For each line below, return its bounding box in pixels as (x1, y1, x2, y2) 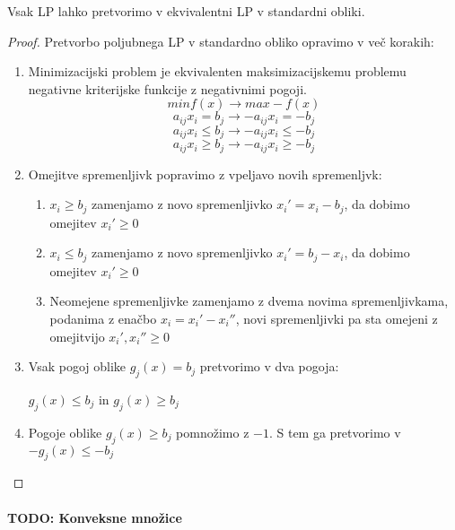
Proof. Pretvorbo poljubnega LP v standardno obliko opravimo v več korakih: (7, 31, 434, 50)
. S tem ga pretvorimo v (268, 422, 401, 441)
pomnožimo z (176, 422, 249, 441)
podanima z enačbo (49, 309, 157, 328)
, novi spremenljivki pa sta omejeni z (235, 309, 438, 328)
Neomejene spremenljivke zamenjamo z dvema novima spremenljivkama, (49, 291, 449, 310)
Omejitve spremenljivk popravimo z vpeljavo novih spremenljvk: (28, 164, 382, 183)
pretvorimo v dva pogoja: (199, 357, 339, 376)
